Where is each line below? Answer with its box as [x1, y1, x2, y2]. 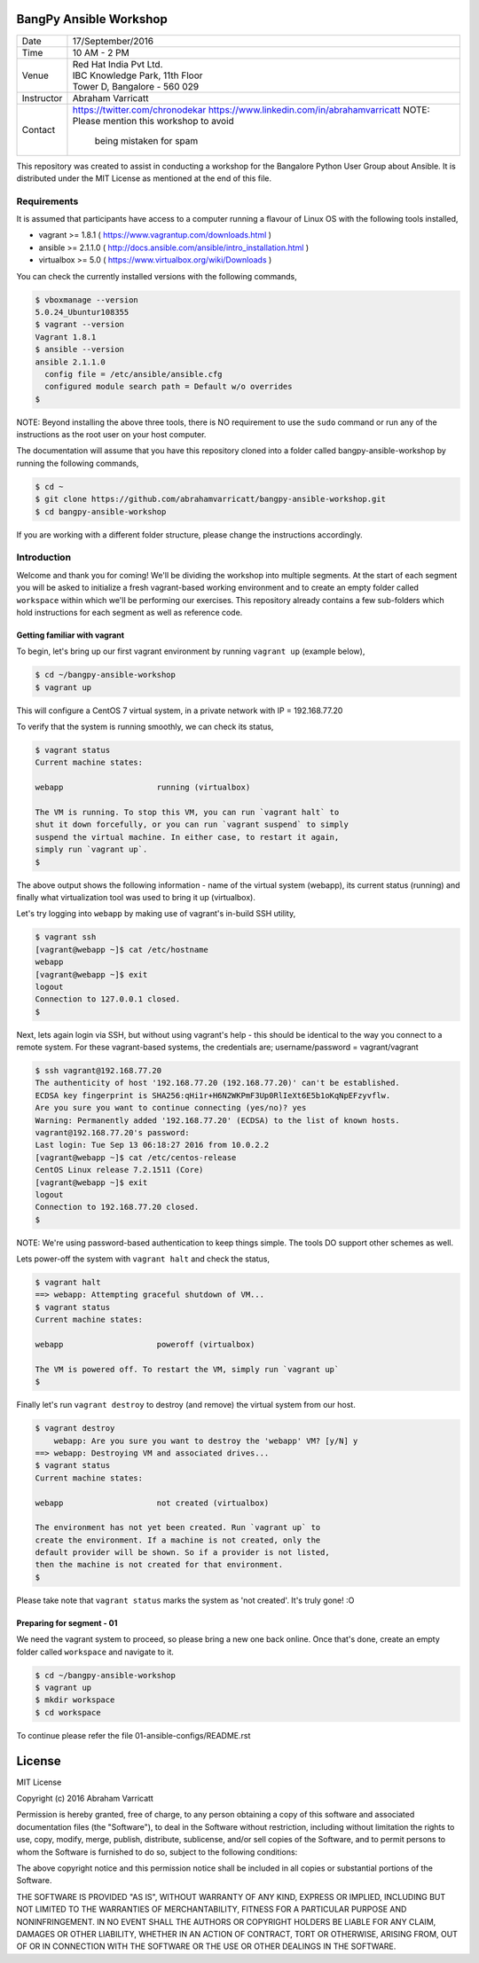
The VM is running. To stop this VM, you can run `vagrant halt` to [35, 807, 340, 818]
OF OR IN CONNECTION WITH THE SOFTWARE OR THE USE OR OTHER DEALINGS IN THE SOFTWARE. [16, 1941, 397, 1951]
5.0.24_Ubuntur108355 [35, 307, 130, 317]
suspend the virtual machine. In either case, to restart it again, [35, 832, 340, 842]
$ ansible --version [35, 344, 124, 355]
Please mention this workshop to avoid [72, 114, 234, 127]
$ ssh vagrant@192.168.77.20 [35, 1065, 162, 1076]
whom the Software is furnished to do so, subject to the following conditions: [16, 1846, 298, 1857]
